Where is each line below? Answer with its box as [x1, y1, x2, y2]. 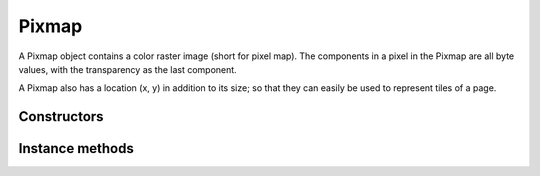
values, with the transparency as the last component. [18, 63, 237, 75]
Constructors [18, 108, 104, 125]
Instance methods [18, 140, 134, 157]
